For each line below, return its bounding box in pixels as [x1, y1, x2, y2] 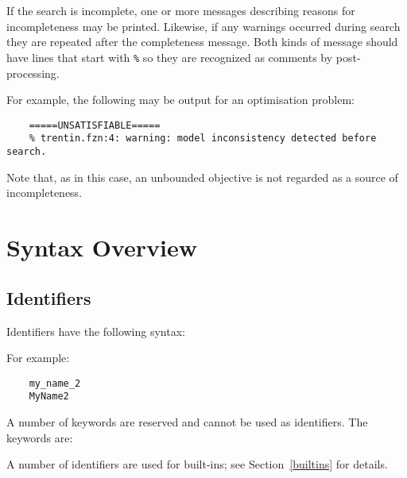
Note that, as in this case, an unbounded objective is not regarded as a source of [6, 168, 398, 185]
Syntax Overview [6, 231, 198, 264]
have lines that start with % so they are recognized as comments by [6, 48, 333, 65]
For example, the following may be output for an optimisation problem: [6, 91, 355, 108]
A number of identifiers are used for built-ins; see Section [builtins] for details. [6, 456, 388, 472]
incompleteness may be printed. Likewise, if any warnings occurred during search [6, 17, 401, 34]
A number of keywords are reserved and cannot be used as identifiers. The [6, 414, 368, 430]
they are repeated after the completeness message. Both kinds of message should [6, 33, 398, 50]
